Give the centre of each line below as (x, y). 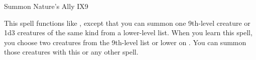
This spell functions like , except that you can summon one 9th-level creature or (127, 23)
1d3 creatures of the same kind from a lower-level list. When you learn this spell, (128, 32)
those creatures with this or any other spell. (71, 52)
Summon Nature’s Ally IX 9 (46, 6)
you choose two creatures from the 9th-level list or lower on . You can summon (125, 42)
